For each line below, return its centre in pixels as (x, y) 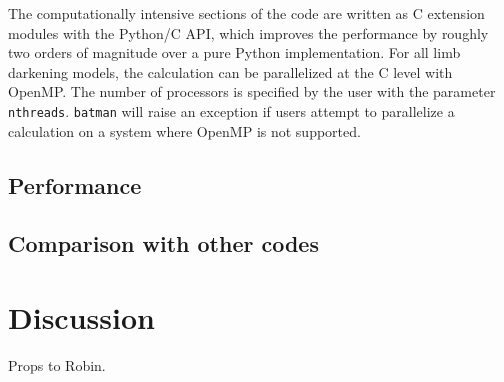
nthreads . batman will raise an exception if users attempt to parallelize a (231, 110)
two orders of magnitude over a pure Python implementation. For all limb (234, 52)
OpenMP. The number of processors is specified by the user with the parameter (252, 91)
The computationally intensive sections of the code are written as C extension (246, 13)
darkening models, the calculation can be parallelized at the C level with (230, 71)
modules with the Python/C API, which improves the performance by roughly (248, 32)
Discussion (81, 316)
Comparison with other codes (163, 243)
